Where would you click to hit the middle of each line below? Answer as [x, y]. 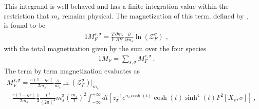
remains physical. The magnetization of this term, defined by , [155, 15]
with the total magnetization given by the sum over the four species [105, 48]
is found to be [25, 25]
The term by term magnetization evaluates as [72, 71]
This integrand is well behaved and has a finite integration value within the [116, 6]
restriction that [27, 15]
